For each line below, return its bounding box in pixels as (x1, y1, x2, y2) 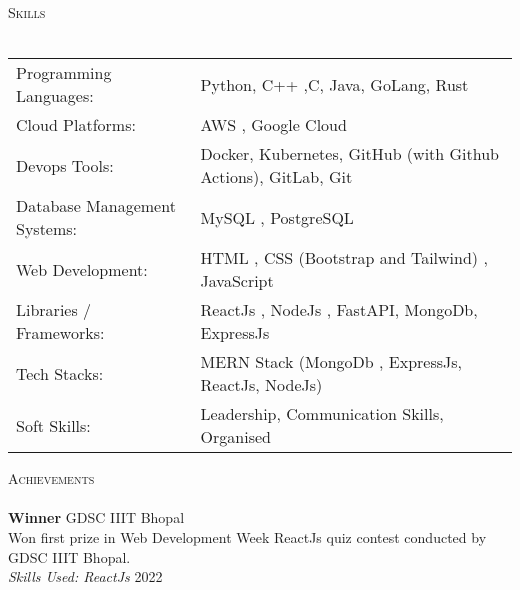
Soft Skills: (16, 413, 91, 437)
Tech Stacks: (16, 361, 104, 385)
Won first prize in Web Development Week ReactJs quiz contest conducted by (8, 526, 487, 547)
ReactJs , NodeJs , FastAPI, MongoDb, (200, 298, 478, 322)
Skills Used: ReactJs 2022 (8, 566, 163, 587)
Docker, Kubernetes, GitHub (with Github (200, 142, 500, 166)
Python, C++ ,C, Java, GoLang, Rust (200, 72, 469, 96)
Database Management (16, 194, 176, 218)
